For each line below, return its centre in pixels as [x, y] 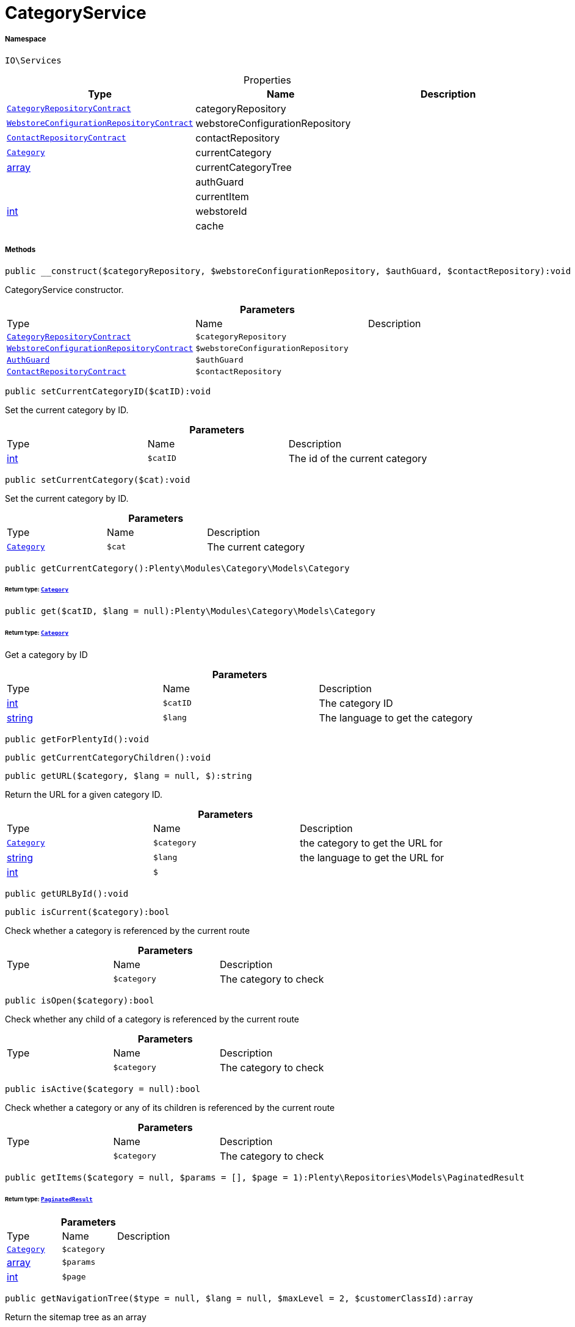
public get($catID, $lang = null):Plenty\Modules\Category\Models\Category [190, 611]
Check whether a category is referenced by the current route [128, 930]
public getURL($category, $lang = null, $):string [128, 776]
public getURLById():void [67, 893]
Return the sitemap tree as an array [76, 1317]
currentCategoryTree [244, 167]
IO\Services [33, 60]
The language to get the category [396, 718]
